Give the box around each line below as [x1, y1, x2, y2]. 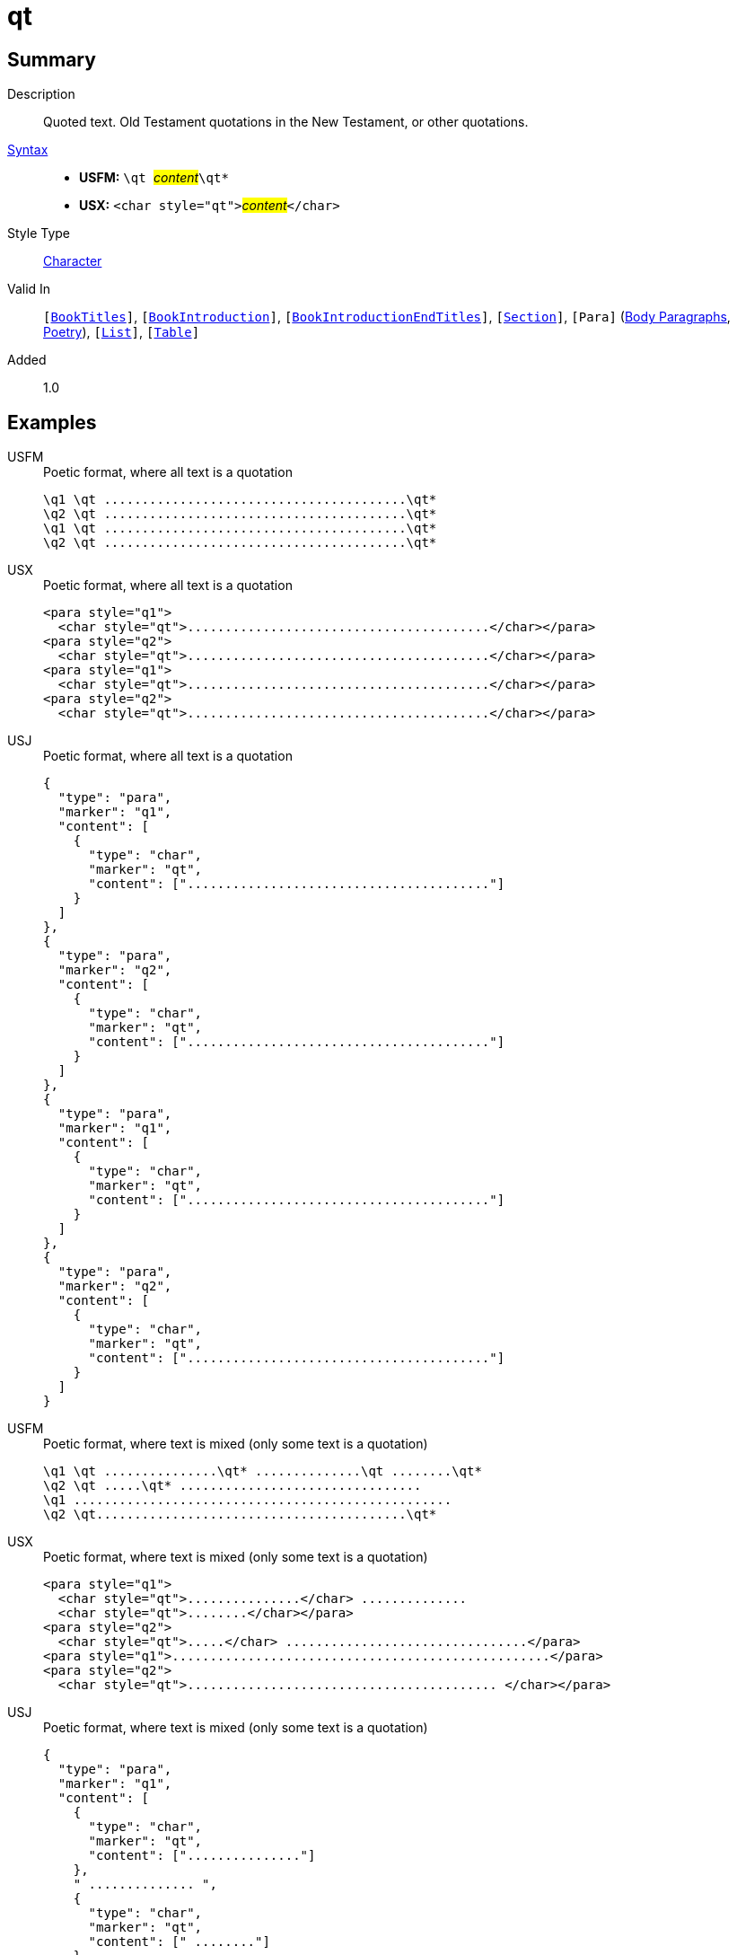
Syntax [7, 142, 48, 158]
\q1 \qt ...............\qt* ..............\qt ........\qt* [43, 1464, 482, 1479]
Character [43, 253, 102, 269]
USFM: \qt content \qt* [79, 170, 229, 186]
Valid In [7, 281, 51, 297]
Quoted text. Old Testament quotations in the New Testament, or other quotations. [43, 114, 529, 130]
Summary [7, 48, 96, 71]
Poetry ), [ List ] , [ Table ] [43, 324, 200, 340]
